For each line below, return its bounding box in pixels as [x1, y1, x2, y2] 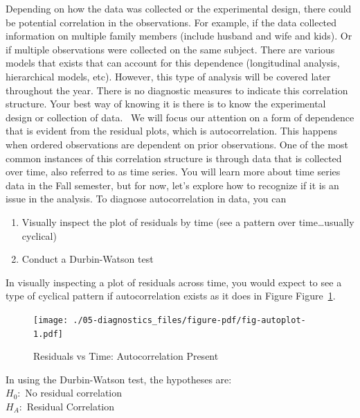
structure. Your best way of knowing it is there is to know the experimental [6, 96, 326, 111]
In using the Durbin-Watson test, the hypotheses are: [6, 372, 232, 386]
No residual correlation [25, 385, 123, 400]
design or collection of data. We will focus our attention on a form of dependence [6, 110, 354, 124]
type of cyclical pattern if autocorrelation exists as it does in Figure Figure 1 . [6, 288, 336, 303]
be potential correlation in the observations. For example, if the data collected [6, 15, 337, 29]
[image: [33, 315, 69, 325]
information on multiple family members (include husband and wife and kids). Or [6, 28, 352, 43]
